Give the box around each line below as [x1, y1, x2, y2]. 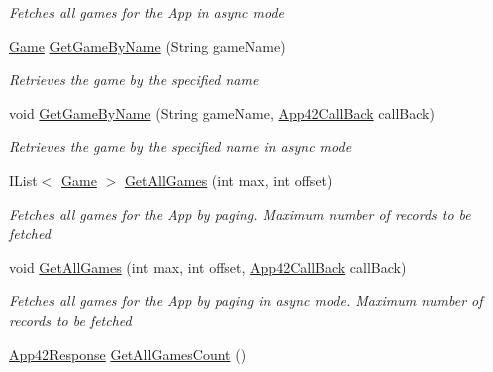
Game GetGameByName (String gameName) [9, 35, 286, 56]
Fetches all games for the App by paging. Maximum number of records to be [9, 203, 471, 224]
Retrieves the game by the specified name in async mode [9, 136, 352, 157]
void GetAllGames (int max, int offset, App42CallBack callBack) [9, 256, 407, 277]
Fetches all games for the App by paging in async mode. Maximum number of [9, 290, 483, 311]
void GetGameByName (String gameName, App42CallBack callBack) [9, 102, 435, 123]
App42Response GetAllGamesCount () [9, 343, 247, 364]
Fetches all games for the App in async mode [9, 2, 285, 22]
